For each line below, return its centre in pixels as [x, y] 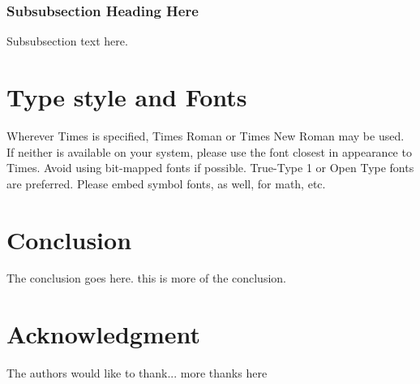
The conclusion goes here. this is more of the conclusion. [146, 278]
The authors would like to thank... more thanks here [137, 373]
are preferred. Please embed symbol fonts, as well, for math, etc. [166, 183]
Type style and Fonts [127, 97]
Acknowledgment [103, 334]
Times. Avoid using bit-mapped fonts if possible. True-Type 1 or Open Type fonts [210, 168]
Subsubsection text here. [67, 41]
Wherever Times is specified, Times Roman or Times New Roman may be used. [206, 135]
